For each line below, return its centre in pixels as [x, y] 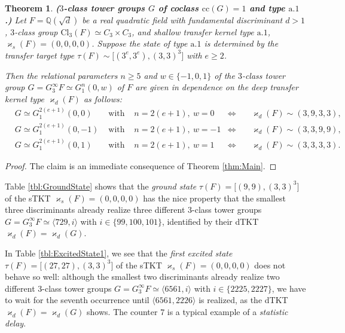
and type [267, 8]
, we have [289, 288]
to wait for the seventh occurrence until [77, 300]
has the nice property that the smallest [214, 198]
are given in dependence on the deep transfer [217, 87]
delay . [16, 323]
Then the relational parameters [61, 75]
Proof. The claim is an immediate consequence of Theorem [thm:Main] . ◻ [141, 166]
